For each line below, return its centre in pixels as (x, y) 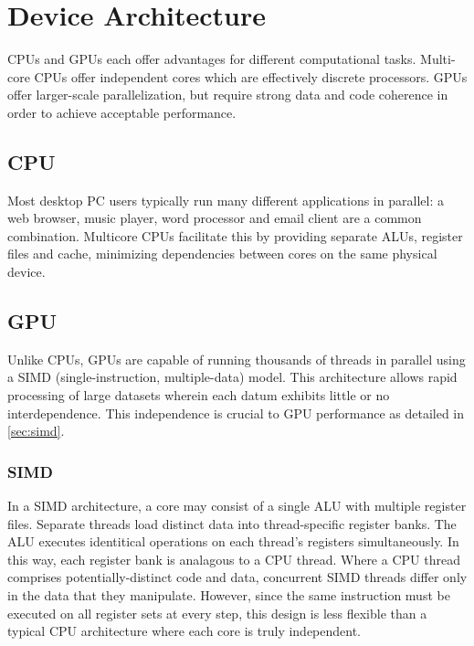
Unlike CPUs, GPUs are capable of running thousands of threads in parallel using (237, 359)
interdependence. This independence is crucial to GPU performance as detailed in (236, 413)
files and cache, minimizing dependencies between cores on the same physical (222, 254)
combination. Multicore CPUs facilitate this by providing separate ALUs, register (235, 235)
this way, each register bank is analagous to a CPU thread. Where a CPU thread (234, 559)
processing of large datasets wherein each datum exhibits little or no (199, 395)
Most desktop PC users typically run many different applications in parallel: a (226, 200)
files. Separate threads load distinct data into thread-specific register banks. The (232, 523)
